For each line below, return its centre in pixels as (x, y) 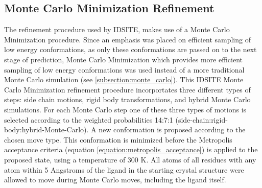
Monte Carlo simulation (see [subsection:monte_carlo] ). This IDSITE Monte (124, 79)
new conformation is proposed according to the (172, 130)
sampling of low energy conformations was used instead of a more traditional (124, 69)
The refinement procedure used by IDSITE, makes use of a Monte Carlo (117, 29)
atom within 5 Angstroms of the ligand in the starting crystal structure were (124, 169)
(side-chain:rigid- (201, 119)
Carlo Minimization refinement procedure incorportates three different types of (127, 89)
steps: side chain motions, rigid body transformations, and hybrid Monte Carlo (127, 99)
